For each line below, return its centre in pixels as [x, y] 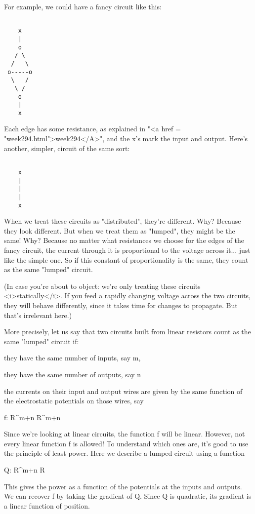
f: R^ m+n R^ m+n [32, 417]
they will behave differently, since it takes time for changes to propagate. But [121, 305]
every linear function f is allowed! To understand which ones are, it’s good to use [126, 443]
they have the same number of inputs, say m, [72, 358]
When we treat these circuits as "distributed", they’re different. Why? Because [123, 221]
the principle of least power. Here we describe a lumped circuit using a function [124, 453]
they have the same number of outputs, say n [73, 374]
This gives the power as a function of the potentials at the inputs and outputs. [123, 486]
